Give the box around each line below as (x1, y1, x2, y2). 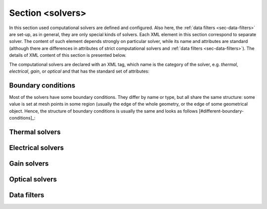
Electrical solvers (9, 143, 64, 152)
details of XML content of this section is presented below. (9, 52, 127, 58)
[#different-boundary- (198, 108, 244, 114)
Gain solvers (9, 159, 49, 167)
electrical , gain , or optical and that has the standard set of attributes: (9, 68, 149, 74)
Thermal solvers (9, 127, 61, 136)
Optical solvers (9, 175, 57, 183)
